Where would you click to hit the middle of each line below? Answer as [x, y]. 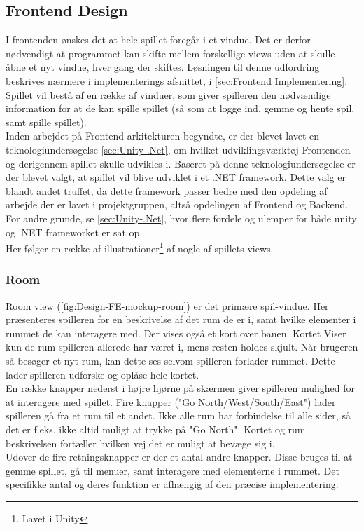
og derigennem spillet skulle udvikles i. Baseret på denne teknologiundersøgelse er [181, 163]
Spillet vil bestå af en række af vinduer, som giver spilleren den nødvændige [168, 94]
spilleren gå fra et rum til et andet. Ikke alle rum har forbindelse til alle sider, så [178, 415]
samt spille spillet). [46, 122]
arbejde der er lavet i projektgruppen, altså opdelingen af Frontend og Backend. [177, 204]
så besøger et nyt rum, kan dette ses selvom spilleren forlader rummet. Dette [170, 360]
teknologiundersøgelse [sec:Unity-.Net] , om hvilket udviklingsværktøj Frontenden [178, 149]
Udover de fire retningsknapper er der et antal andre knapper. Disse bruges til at [179, 457]
